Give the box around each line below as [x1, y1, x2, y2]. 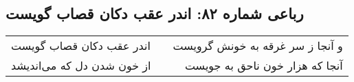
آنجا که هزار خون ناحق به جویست [184, 57, 343, 74]
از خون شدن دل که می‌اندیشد [11, 57, 151, 74]
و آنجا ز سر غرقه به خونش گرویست [173, 38, 343, 54]
